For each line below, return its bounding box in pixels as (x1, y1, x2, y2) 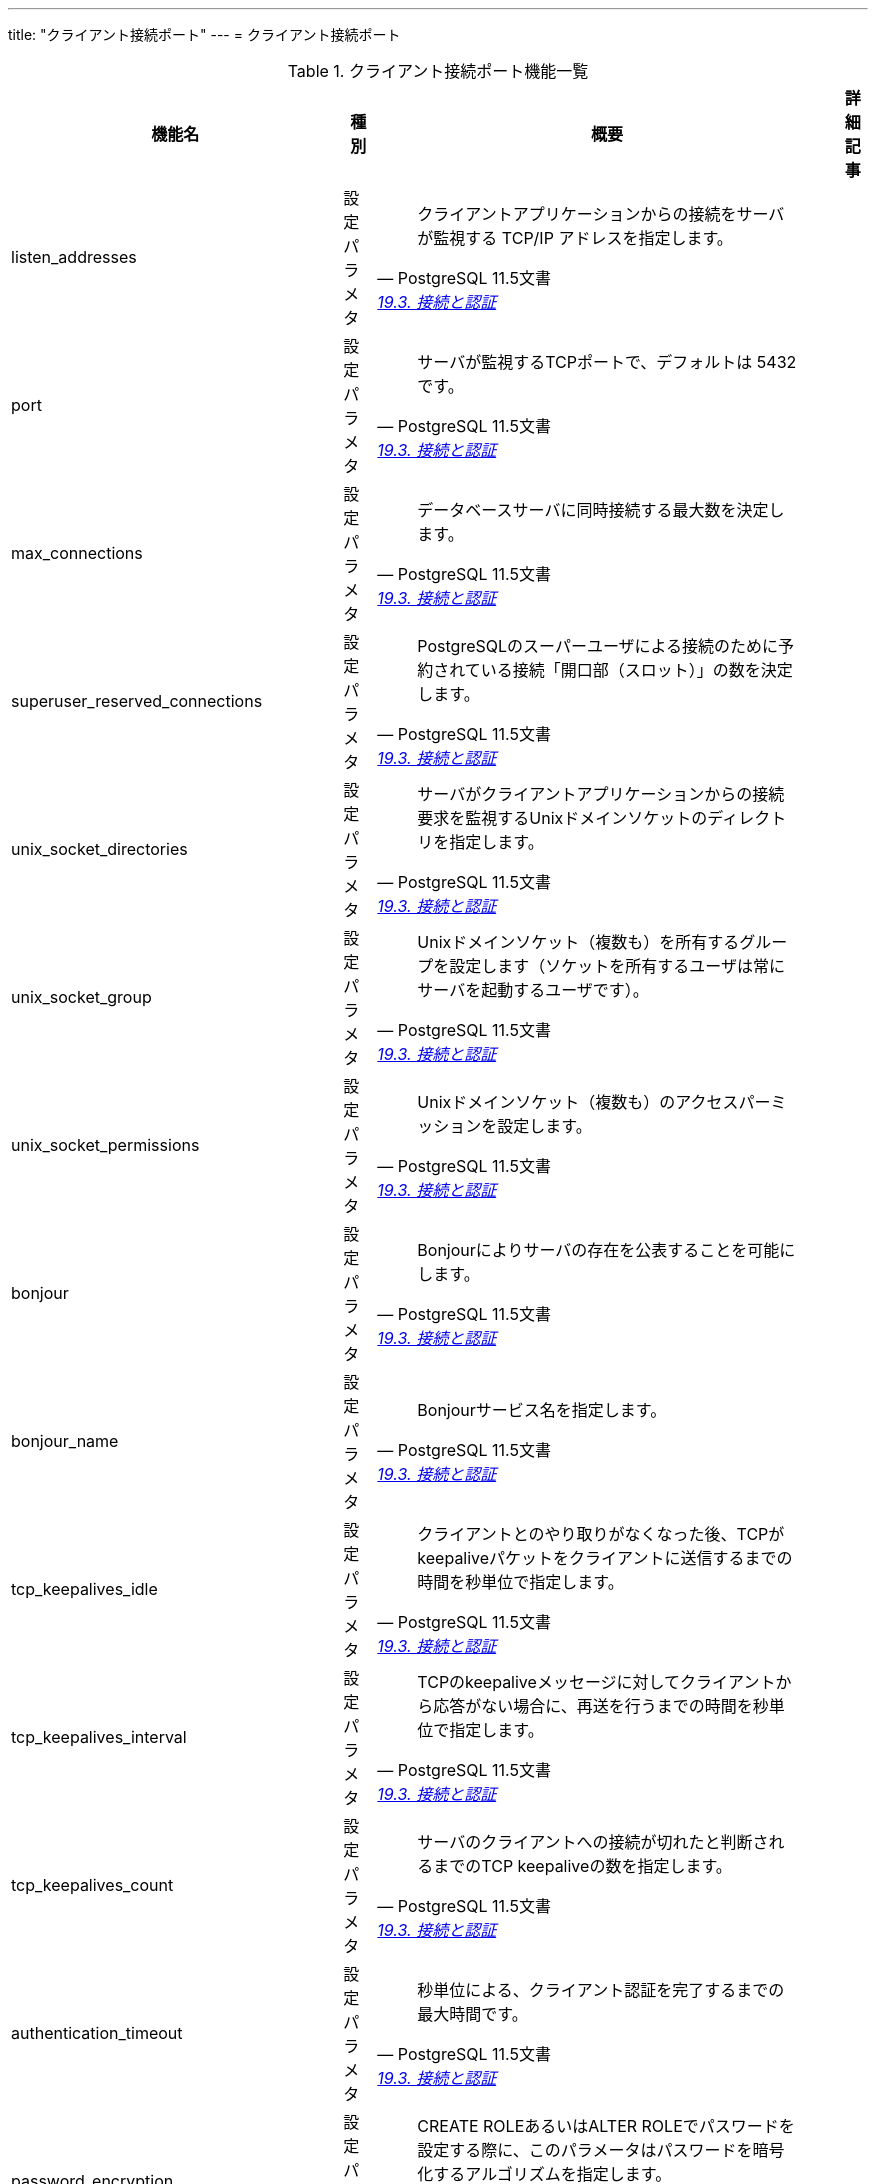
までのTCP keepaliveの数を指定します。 (433, 1856, 732, 1876)
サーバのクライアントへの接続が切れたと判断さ (417, 1832, 769, 1852)
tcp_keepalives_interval (11, 1727, 187, 1747)
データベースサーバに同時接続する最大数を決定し (417, 500, 785, 520)
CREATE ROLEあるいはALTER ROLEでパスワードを (417, 2116, 795, 2136)
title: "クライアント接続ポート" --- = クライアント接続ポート (8, 26, 401, 43)
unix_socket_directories (11, 839, 188, 859)
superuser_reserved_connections (11, 691, 263, 711)
